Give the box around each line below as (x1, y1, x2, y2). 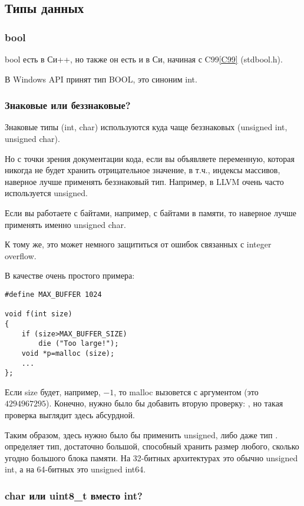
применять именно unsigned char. (5, 218, 126, 230)
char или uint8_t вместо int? (5, 488, 143, 502)
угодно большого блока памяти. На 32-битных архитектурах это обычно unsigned (5, 451, 298, 464)
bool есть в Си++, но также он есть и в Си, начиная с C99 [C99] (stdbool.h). (5, 53, 283, 65)
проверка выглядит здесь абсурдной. (5, 409, 135, 421)
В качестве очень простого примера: (5, 269, 135, 282)
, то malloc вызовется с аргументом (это (114, 385, 259, 398)
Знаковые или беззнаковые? (5, 98, 131, 113)
